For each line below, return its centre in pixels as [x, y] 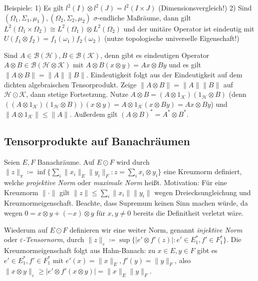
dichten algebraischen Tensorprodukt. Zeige [70, 84]
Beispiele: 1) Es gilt [34, 7]
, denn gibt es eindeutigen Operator [155, 55]
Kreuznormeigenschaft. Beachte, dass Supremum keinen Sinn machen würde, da [126, 203]
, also [183, 260]
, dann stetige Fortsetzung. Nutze [77, 94]
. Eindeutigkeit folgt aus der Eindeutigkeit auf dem [164, 74]
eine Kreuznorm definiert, [203, 171]
